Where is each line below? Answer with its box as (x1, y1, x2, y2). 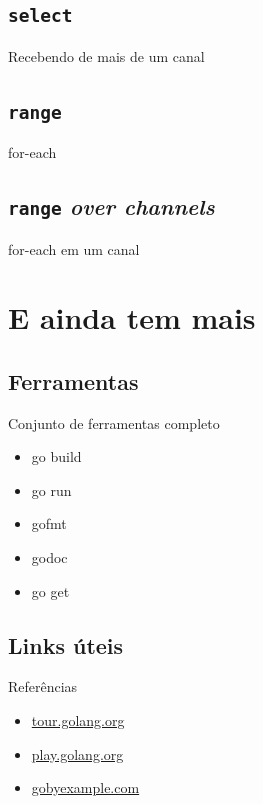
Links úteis (8, 629, 124, 660)
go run (31, 479, 72, 500)
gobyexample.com (31, 777, 140, 798)
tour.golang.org (31, 710, 125, 731)
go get (31, 580, 70, 601)
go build (31, 446, 82, 467)
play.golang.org (31, 743, 124, 764)
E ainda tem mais (8, 297, 256, 338)
